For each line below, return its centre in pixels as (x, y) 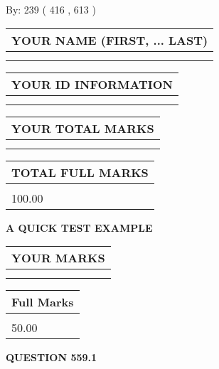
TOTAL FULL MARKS (80, 172)
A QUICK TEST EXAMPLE (79, 227)
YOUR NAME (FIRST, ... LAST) (110, 40)
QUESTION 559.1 (52, 357)
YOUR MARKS (58, 258)
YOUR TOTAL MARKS (83, 128)
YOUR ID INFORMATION (92, 84)
